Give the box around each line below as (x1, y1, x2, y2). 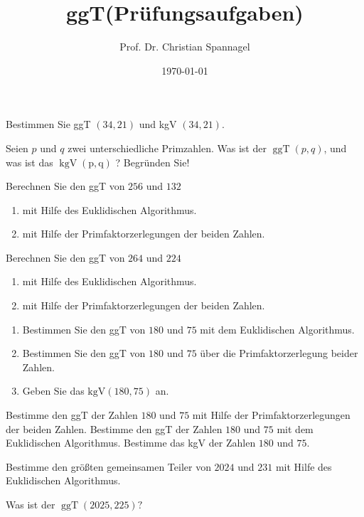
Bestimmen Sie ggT (6, 117, 91, 132)
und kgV (139, 117, 177, 132)
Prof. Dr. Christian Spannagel (119, 39, 250, 54)
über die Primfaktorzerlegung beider (200, 346, 358, 361)
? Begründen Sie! (115, 154, 190, 169)
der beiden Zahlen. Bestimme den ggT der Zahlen (6, 421, 223, 436)
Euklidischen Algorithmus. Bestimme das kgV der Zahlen (6, 435, 256, 450)
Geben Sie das (22, 383, 85, 398)
